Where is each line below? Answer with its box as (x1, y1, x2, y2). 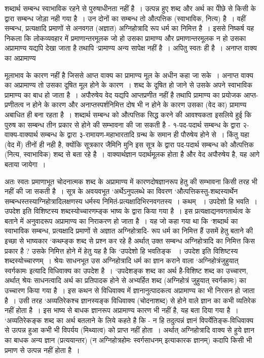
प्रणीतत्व (5, 99, 24, 110)
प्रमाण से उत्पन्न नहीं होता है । (5, 344, 80, 355)
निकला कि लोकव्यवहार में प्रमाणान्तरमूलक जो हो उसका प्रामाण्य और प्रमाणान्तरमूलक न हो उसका (5, 32, 246, 43)
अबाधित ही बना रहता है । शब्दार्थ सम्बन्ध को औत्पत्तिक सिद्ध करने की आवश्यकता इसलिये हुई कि (5, 109, 252, 120)
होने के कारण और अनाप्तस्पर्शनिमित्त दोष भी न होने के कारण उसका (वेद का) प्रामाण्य (32, 99, 247, 110)
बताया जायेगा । (5, 158, 46, 169)
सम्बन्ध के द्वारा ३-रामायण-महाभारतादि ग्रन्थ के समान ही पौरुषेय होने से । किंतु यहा (40, 129, 249, 140)
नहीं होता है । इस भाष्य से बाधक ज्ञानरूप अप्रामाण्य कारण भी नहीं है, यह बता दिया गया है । (5, 305, 239, 315)
